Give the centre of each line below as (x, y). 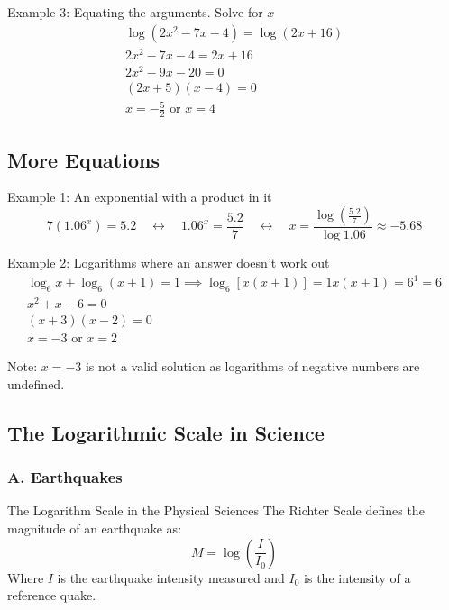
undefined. (36, 383)
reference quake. (52, 595)
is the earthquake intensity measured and (171, 577)
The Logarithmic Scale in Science (166, 432)
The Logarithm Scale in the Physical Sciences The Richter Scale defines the (216, 510)
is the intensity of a (357, 577)
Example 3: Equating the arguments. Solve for (135, 12)
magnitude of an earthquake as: (95, 528)
